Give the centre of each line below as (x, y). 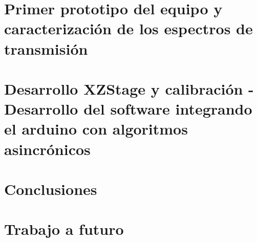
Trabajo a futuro (64, 229)
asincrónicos (47, 149)
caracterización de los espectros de (128, 28)
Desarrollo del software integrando (128, 109)
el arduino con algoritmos (96, 129)
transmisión (46, 48)
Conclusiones (51, 189)
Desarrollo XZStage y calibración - (129, 88)
